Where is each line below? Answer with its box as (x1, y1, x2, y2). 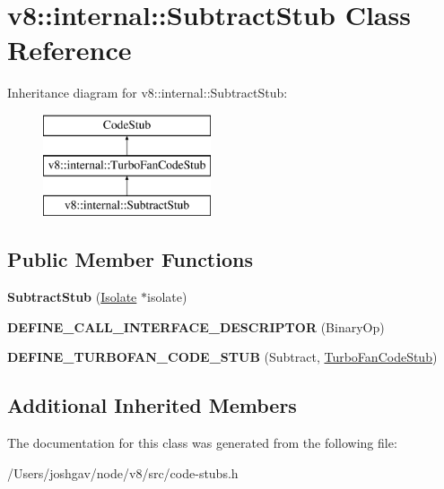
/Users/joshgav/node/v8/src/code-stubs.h (7, 463, 239, 482)
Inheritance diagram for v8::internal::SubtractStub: (7, 83, 288, 102)
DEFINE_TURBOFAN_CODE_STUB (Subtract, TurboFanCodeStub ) (7, 347, 438, 366)
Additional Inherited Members (7, 391, 297, 419)
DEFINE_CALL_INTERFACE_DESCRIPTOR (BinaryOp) (7, 317, 385, 336)
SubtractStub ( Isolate (7, 287, 137, 306)
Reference (7, 31, 132, 68)
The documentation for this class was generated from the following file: (7, 433, 397, 452)
